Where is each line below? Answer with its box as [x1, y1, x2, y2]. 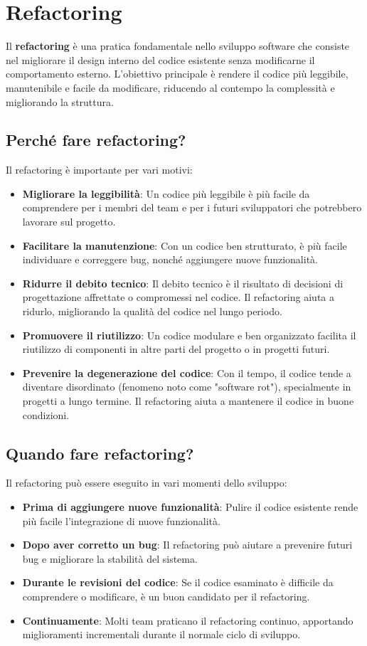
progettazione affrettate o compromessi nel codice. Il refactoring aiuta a [22, 290, 334, 305]
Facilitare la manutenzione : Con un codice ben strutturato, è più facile [22, 238, 347, 253]
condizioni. [22, 407, 70, 422]
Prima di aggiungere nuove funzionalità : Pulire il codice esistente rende [22, 499, 358, 514]
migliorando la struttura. [6, 94, 114, 109]
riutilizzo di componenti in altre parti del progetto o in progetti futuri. [22, 341, 330, 356]
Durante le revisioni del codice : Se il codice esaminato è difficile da [22, 575, 334, 590]
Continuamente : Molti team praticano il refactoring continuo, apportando [22, 613, 353, 628]
